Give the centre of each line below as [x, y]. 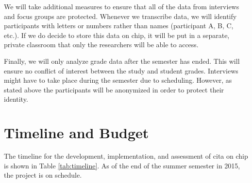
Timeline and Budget [76, 133]
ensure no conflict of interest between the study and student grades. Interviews [121, 70]
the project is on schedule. [43, 175]
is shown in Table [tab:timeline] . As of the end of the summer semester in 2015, [122, 165]
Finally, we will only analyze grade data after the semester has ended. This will [122, 61]
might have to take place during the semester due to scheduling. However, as [118, 80]
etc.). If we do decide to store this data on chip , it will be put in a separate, [117, 35]
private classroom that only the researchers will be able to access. [101, 45]
